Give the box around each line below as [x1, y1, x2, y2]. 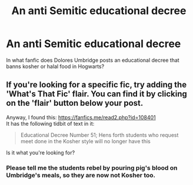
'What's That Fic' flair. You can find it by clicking [6, 89, 187, 99]
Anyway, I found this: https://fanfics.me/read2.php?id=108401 [6, 113, 156, 121]
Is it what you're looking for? [6, 149, 75, 156]
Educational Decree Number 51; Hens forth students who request [20, 131, 179, 139]
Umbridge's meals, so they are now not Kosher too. [6, 171, 156, 179]
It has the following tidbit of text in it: [6, 120, 95, 127]
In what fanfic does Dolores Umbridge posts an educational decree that [6, 56, 179, 63]
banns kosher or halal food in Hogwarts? [6, 63, 105, 70]
